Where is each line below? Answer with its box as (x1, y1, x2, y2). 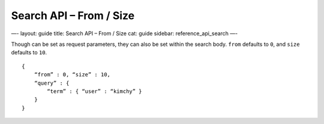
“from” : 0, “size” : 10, (34, 72, 111, 78)
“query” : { (34, 79, 70, 86)
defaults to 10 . (11, 49, 47, 56)
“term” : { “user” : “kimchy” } (47, 88, 142, 95)
